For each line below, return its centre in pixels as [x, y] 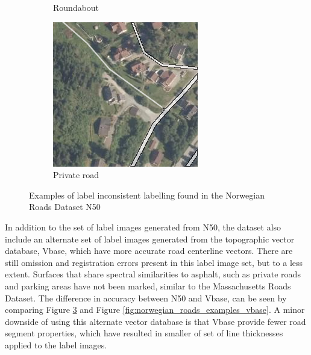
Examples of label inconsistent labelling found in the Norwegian [147, 195]
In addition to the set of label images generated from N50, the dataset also [143, 227]
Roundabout [76, 7]
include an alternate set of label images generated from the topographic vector [150, 239]
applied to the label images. [56, 344]
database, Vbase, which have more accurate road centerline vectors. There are [149, 251]
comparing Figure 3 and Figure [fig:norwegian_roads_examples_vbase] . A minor [155, 310]
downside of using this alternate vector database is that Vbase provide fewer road [155, 321]
